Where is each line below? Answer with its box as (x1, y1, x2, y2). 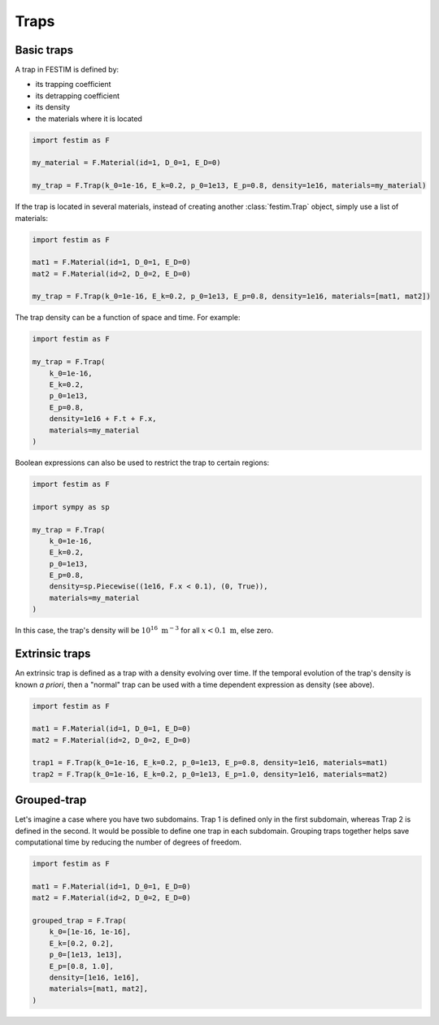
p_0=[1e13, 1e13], (49, 950, 123, 959)
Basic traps (15, 43, 74, 57)
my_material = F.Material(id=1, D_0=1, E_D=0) (32, 159, 221, 167)
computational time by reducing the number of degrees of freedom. (15, 837, 242, 847)
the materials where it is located (35, 114, 142, 124)
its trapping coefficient (35, 80, 111, 89)
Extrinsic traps (15, 647, 91, 661)
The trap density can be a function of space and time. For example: (15, 313, 241, 323)
